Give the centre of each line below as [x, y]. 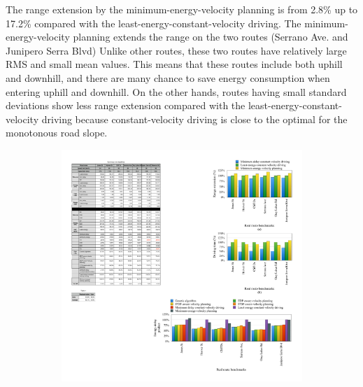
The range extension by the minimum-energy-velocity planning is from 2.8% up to [182, 9]
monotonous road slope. [57, 133]
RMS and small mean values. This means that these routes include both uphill [174, 64]
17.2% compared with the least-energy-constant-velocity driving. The [154, 23]
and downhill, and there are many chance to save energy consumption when [168, 77]
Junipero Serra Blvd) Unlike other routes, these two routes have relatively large [176, 50]
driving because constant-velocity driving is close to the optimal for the [194, 119]
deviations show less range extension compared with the [126, 105]
